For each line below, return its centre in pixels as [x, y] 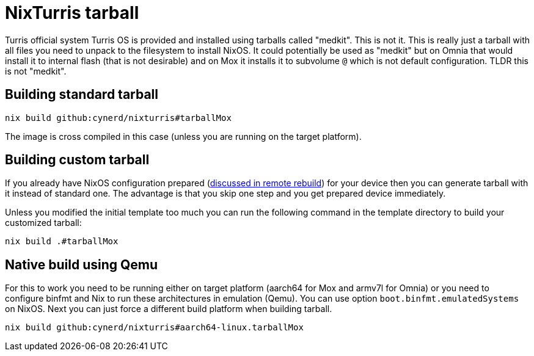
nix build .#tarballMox [62, 242]
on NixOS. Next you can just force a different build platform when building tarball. [169, 309]
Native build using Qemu [82, 264]
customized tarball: [43, 223]
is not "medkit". [36, 71]
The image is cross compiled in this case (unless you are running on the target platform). [183, 136]
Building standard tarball [82, 95]
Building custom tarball [77, 160]
